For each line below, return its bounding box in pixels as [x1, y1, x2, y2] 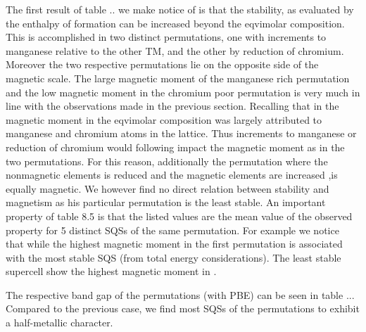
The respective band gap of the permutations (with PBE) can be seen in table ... [6, 287, 355, 302]
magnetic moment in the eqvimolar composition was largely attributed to [6, 112, 322, 127]
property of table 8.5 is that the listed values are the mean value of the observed [6, 208, 353, 223]
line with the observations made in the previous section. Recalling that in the [6, 98, 339, 113]
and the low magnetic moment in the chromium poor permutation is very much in [6, 84, 360, 99]
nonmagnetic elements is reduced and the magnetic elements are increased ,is [6, 167, 338, 182]
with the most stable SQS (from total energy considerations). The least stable [6, 250, 341, 264]
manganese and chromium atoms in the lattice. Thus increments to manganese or [6, 126, 357, 141]
